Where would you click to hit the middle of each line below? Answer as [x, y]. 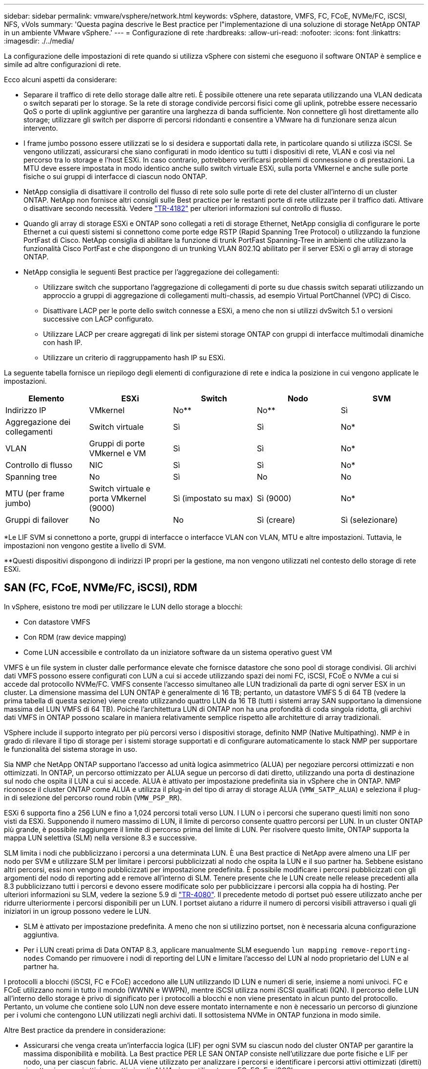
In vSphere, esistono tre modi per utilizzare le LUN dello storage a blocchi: [123, 606]
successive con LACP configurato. [98, 319]
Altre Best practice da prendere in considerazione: [85, 1030]
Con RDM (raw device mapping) [75, 637]
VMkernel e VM [118, 453]
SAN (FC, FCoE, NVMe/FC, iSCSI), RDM [101, 588]
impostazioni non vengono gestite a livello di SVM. [85, 546]
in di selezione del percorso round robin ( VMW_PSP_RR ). [93, 797]
